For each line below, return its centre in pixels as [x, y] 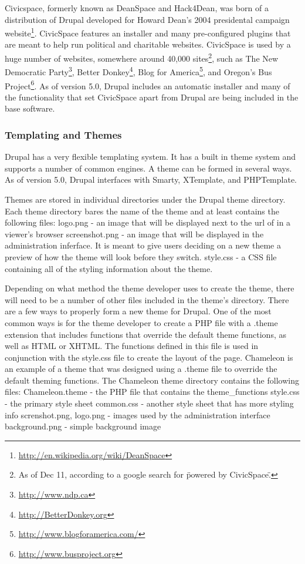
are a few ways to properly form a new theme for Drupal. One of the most [138, 311]
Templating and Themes [63, 134]
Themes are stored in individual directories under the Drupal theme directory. [145, 199]
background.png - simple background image [83, 426]
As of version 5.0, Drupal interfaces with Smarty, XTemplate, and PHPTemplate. [151, 179]
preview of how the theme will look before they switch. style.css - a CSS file [141, 256]
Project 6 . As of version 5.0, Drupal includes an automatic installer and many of [148, 85]
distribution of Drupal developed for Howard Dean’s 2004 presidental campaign [147, 19]
